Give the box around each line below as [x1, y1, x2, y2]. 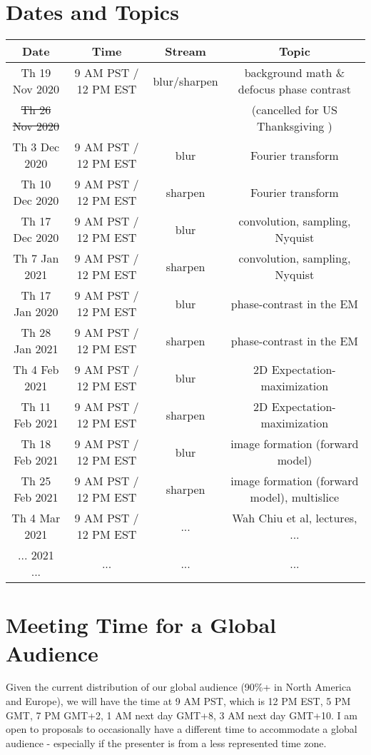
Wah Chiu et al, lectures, [232, 510, 357, 527]
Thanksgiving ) [256, 118, 332, 135]
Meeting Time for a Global [6, 610, 277, 639]
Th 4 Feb [13, 361, 59, 378]
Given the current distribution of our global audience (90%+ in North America [6, 679, 352, 694]
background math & [244, 64, 345, 81]
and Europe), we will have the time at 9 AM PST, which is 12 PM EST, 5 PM [6, 694, 351, 709]
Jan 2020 [14, 303, 59, 320]
